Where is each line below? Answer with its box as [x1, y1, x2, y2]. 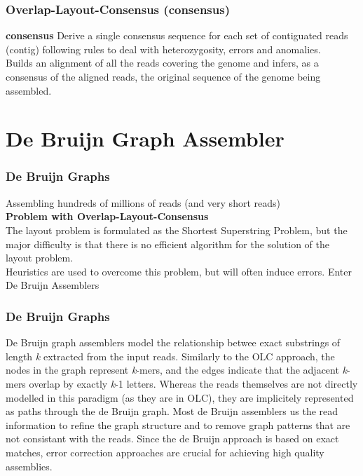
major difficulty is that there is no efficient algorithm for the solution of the [6, 236, 329, 251]
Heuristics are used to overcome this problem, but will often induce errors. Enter [6, 264, 352, 278]
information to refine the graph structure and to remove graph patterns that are [6, 417, 350, 432]
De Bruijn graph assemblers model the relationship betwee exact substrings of [6, 335, 341, 350]
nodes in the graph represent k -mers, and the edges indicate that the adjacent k [6, 362, 348, 377]
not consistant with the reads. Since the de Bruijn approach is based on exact [6, 431, 339, 446]
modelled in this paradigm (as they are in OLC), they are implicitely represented [6, 390, 354, 404]
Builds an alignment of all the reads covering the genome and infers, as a [6, 55, 319, 70]
